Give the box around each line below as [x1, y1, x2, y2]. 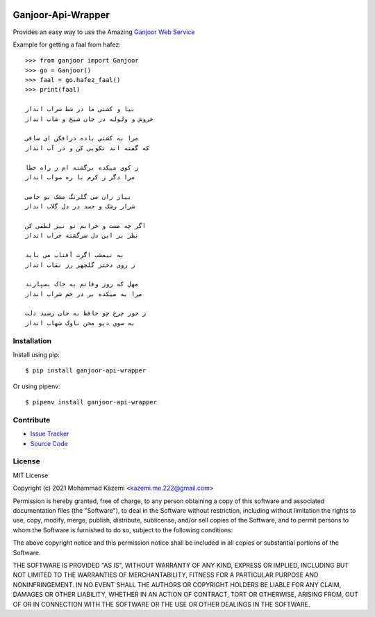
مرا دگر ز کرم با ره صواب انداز [25, 173, 135, 181]
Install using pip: [12, 350, 60, 359]
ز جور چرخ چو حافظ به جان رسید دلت [25, 309, 147, 318]
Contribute [12, 415, 51, 425]
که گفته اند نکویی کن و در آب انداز [25, 144, 150, 152]
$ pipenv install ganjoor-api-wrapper [25, 398, 158, 406]
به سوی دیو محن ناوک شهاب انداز [25, 319, 135, 327]
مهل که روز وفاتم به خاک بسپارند [25, 280, 139, 288]
